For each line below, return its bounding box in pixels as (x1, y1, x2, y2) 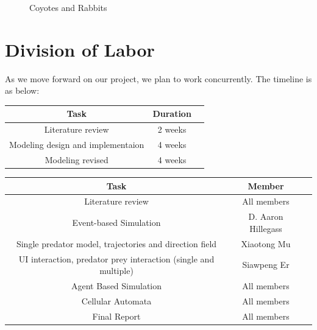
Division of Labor (5, 37, 155, 61)
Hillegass (249, 222, 282, 234)
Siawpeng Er (242, 258, 290, 271)
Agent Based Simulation (71, 279, 162, 292)
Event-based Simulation (72, 216, 161, 229)
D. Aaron (248, 210, 283, 223)
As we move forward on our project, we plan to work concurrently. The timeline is (5, 72, 312, 85)
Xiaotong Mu (241, 237, 291, 250)
